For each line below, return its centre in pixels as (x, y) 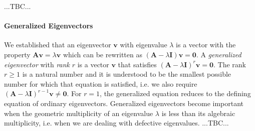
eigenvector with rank (37, 64)
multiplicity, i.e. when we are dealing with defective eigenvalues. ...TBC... (116, 123)
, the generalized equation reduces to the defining (175, 93)
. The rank (229, 64)
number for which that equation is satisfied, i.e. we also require (101, 83)
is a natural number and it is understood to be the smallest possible (127, 74)
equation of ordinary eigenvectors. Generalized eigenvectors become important (124, 103)
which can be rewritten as (102, 54)
